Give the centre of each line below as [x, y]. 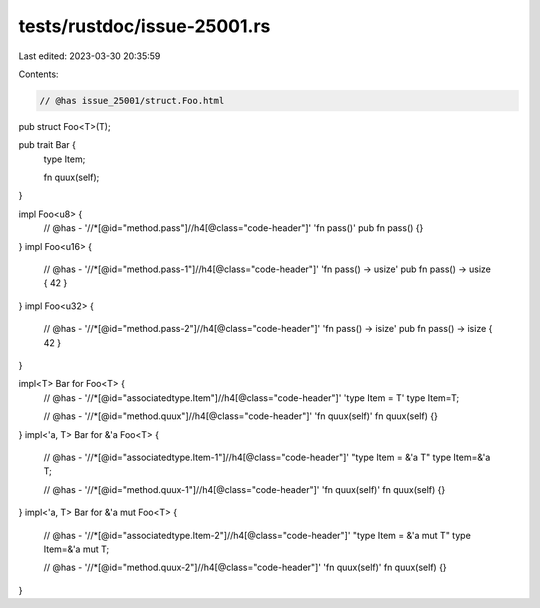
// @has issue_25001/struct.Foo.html [132, 100]
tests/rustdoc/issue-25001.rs [144, 26]
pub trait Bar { [47, 145]
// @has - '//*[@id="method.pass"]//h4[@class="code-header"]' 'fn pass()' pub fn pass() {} [233, 228]
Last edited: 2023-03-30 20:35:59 [89, 56]
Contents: [38, 74]
